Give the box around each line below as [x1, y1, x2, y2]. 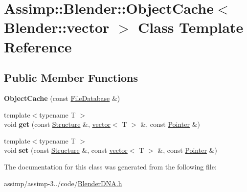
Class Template [138, 17, 244, 37]
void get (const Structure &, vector [4, 119, 111, 129]
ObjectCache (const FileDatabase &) [4, 93, 120, 103]
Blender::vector [4, 17, 110, 37]
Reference [4, 36, 72, 56]
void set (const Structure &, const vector [4, 145, 128, 155]
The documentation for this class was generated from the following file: [4, 161, 217, 171]
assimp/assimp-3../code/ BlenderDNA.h [4, 178, 122, 188]
